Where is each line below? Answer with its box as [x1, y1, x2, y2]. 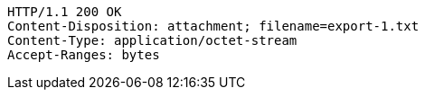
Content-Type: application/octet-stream [7, 33, 297, 48]
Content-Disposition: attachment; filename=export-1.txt [7, 19, 420, 33]
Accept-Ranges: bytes [7, 48, 160, 62]
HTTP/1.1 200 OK [7, 4, 122, 19]
